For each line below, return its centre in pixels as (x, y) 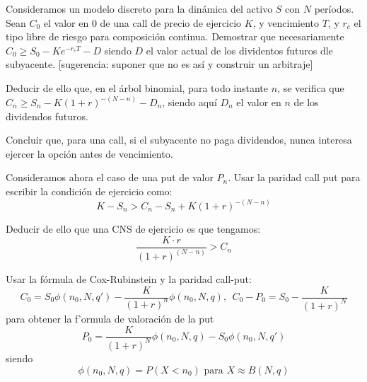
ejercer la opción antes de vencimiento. (89, 153)
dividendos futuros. (47, 116)
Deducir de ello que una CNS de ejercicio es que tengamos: (133, 228)
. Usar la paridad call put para (294, 177)
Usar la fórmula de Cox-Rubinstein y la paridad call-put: (129, 278)
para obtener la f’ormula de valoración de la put (110, 318)
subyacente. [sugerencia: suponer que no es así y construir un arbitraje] (159, 64)
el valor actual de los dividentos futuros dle (239, 50)
